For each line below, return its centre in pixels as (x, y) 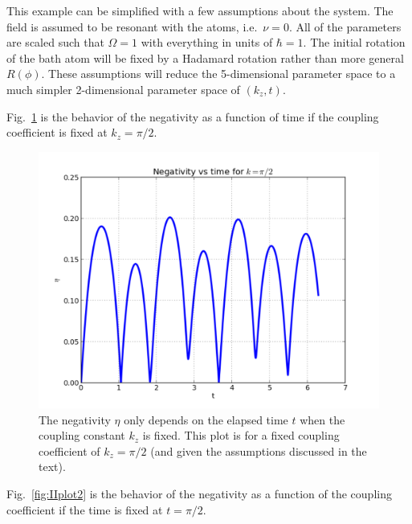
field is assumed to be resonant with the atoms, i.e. (132, 26)
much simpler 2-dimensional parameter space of (123, 89)
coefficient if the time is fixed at (85, 509)
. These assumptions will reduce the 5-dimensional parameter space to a (218, 74)
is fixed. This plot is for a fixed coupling (241, 435)
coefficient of (69, 450)
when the (322, 419)
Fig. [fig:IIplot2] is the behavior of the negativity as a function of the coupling (199, 493)
